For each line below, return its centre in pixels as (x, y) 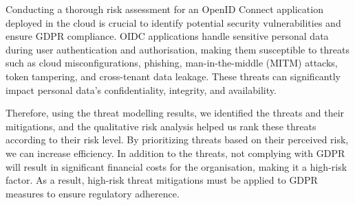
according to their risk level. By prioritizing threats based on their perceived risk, (177, 140)
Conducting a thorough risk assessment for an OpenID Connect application (164, 9)
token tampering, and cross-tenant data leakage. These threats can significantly (173, 76)
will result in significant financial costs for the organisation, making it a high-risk (176, 166)
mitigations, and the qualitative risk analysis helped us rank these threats (161, 126)
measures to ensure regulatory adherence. (93, 193)
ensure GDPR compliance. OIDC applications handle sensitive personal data (167, 36)
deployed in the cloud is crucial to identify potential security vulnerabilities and (173, 22)
